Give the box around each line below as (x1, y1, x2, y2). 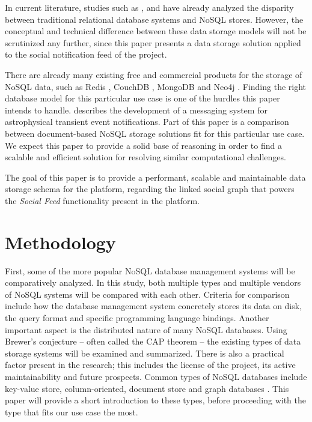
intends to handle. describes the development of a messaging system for (5, 103, 268, 116)
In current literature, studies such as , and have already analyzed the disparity (5, 1, 294, 13)
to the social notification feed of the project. (5, 48, 167, 61)
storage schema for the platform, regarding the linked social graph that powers (5, 182, 295, 195)
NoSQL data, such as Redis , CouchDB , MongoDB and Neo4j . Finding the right (5, 80, 307, 92)
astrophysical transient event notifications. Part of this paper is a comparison (5, 115, 289, 128)
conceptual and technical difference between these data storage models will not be (5, 25, 307, 37)
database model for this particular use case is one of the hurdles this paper (5, 92, 280, 104)
